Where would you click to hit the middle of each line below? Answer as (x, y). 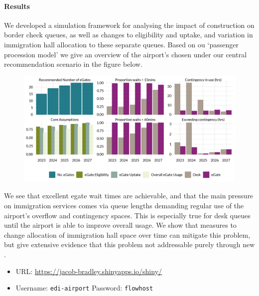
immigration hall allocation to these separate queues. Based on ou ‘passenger (121, 44)
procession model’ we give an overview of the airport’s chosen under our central (126, 54)
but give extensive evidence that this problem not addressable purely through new (129, 244)
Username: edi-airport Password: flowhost (84, 288)
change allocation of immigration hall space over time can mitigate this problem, (127, 234)
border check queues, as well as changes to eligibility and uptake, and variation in (129, 35)
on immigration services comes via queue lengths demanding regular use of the (124, 205)
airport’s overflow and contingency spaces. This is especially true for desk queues (127, 215)
